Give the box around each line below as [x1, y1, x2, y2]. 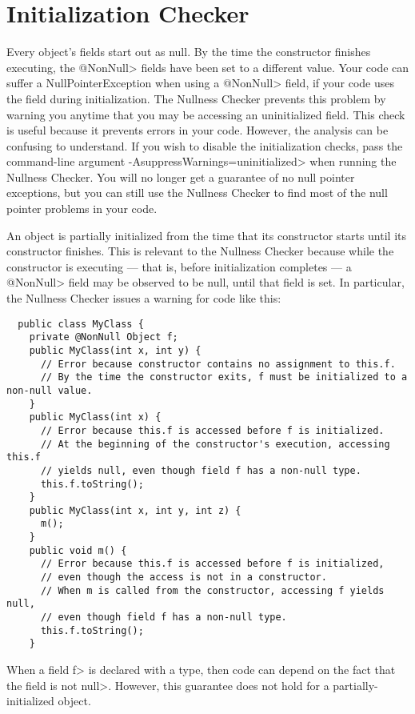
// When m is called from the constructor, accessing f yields [40, 584, 385, 596]
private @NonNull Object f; [29, 331, 178, 343]
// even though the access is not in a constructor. [40, 572, 327, 584]
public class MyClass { [18, 318, 144, 330]
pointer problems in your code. [6, 200, 158, 217]
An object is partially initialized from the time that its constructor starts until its [6, 227, 407, 243]
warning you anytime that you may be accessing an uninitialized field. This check [6, 106, 405, 122]
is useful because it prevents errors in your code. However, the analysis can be [6, 122, 389, 138]
